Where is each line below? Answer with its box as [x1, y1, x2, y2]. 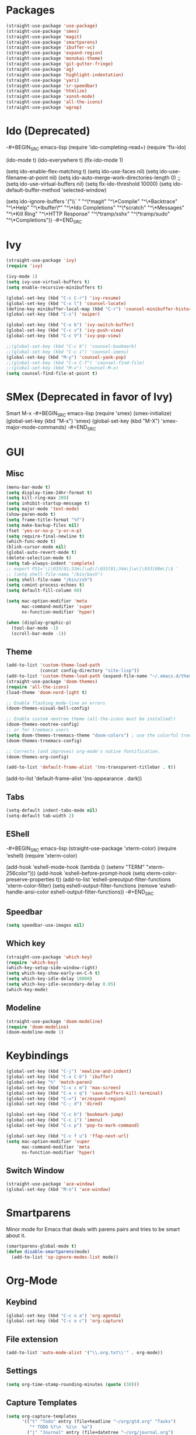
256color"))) [6, 870, 36, 877]
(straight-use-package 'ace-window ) [6, 1181, 95, 1187]
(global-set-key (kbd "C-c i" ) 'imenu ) [6, 1117, 103, 1123]
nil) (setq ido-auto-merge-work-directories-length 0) [49, 174, 176, 181]
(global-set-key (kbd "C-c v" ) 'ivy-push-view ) [6, 327, 124, 334]
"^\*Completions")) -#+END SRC [6, 216, 82, 225]
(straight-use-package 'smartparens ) [6, 39, 98, 45]
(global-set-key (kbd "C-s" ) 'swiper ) [6, 311, 100, 317]
